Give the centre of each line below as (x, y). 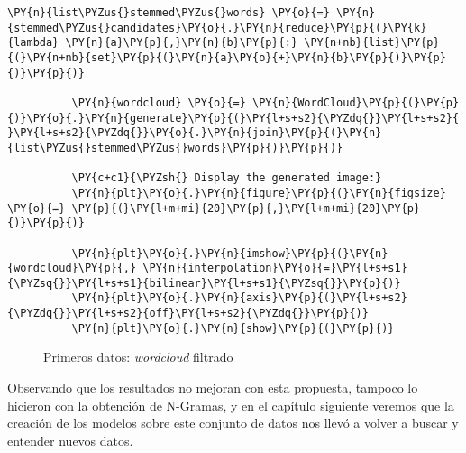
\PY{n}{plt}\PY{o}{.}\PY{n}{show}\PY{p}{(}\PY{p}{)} (233, 328)
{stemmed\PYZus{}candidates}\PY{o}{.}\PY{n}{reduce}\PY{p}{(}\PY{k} (217, 28)
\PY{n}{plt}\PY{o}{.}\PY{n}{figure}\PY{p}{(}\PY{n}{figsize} (259, 193)
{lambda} (33, 43)
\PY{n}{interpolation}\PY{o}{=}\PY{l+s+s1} (275, 268)
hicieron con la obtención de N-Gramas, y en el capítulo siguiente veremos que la (231, 405)
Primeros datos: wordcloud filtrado (138, 357)
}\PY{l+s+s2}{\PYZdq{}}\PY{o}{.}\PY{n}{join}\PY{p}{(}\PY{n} (195, 133)
